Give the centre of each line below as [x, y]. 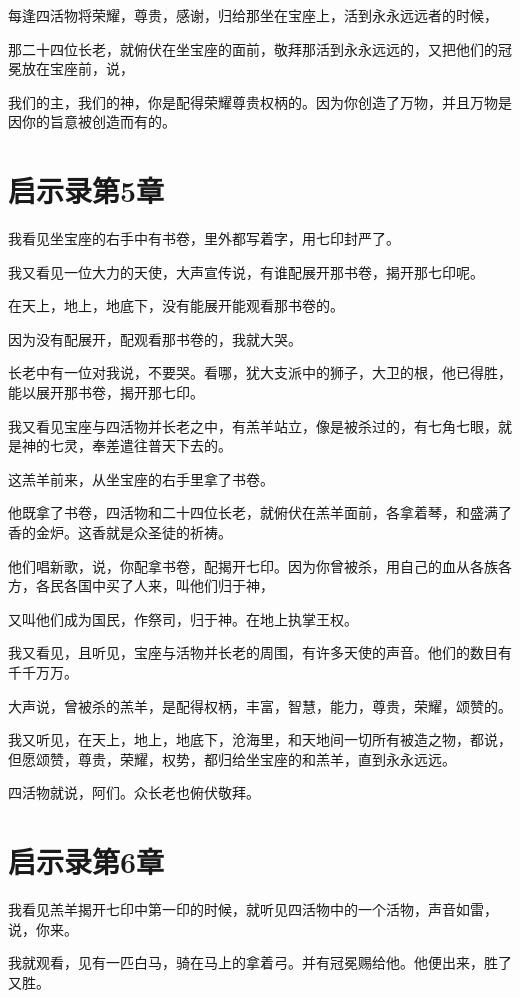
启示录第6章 [86, 861]
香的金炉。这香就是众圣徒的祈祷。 [120, 532]
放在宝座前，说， [77, 68]
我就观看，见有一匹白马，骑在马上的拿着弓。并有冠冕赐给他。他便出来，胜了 [260, 962]
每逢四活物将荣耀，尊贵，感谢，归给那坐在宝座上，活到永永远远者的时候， [253, 15]
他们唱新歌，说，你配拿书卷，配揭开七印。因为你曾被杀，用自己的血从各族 [253, 565]
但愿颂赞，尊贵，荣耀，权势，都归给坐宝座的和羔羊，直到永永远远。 [232, 758]
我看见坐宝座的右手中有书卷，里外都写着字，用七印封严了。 [204, 238]
